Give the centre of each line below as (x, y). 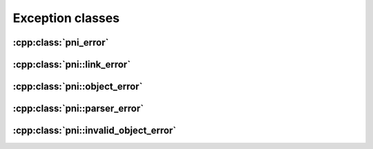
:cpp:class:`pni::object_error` (78, 87)
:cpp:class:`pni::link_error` (72, 64)
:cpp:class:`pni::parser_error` (78, 109)
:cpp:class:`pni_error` (61, 42)
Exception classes (66, 18)
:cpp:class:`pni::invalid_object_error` (95, 131)
